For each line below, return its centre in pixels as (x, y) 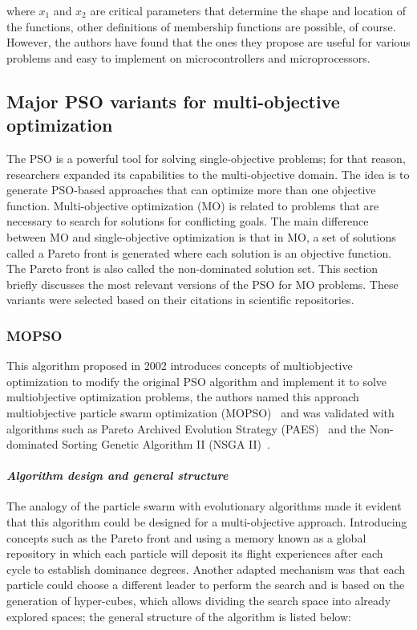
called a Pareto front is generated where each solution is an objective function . (199, 252)
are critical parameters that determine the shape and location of (248, 10)
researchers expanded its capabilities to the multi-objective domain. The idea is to (208, 174)
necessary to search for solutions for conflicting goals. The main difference (188, 221)
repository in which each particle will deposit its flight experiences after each (195, 553)
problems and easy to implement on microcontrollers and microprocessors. (188, 57)
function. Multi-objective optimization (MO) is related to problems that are (193, 205)
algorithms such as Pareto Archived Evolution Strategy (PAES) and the (186, 428)
